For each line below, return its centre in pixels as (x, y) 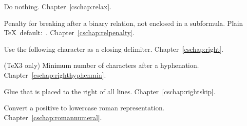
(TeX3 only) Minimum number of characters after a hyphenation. (102, 65)
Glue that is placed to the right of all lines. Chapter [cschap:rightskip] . (110, 91)
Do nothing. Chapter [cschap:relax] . (58, 6)
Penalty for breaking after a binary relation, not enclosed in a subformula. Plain (123, 23)
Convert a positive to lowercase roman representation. (84, 108)
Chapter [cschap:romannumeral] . (53, 117)
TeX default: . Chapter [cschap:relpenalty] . (69, 32)
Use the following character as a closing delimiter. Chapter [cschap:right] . (114, 49)
